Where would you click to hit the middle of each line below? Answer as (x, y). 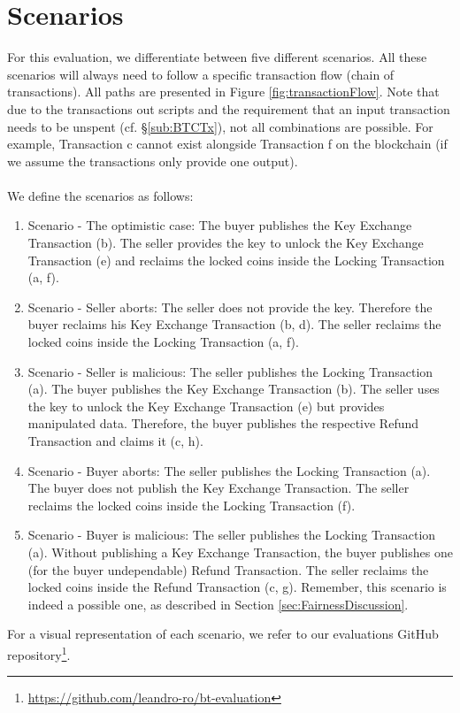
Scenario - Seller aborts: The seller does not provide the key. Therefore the (230, 307)
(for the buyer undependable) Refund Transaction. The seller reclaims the (228, 569)
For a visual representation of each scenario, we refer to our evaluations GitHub (223, 634)
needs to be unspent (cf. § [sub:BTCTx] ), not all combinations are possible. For (220, 126)
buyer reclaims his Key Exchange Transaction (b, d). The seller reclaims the (234, 324)
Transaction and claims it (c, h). (115, 441)
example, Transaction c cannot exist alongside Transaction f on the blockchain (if (227, 144)
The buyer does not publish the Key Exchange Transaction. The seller (218, 488)
